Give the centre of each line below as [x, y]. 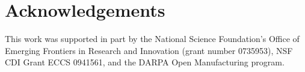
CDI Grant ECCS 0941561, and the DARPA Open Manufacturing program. [145, 62]
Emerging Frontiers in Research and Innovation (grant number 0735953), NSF [149, 50]
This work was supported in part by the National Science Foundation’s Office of [152, 39]
